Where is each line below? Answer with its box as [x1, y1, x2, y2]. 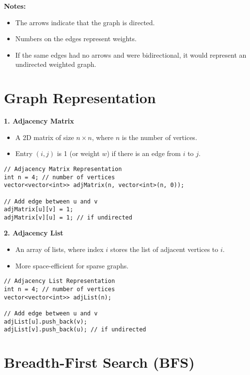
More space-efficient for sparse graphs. [15, 260, 129, 270]
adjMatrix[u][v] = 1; [4, 206, 74, 213]
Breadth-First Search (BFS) [4, 352, 195, 372]
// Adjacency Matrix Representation [4, 165, 122, 172]
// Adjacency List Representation [4, 278, 115, 285]
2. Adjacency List [4, 228, 63, 238]
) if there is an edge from [107, 148, 181, 158]
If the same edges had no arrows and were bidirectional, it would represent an [15, 49, 247, 60]
